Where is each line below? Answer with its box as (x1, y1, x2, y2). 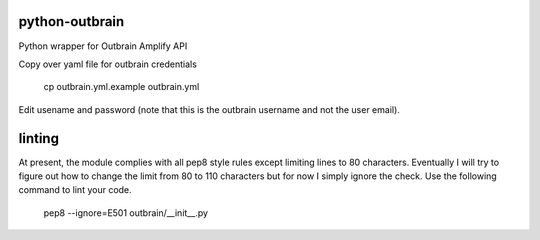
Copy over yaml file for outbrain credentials (18, 58, 197, 70)
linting (18, 130, 60, 147)
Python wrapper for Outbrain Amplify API (18, 40, 188, 52)
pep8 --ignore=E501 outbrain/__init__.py (43, 206, 209, 219)
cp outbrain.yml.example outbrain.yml (43, 81, 200, 93)
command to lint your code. (18, 184, 132, 196)
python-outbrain (18, 13, 125, 30)
